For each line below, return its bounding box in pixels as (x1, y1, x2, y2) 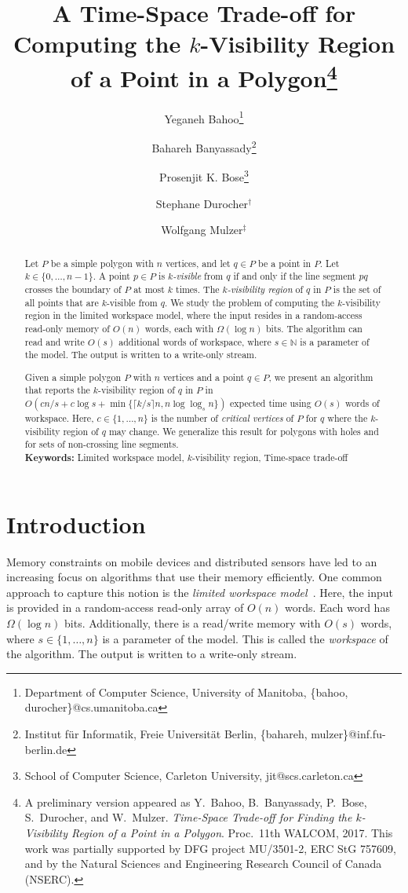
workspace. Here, (24, 412, 94, 425)
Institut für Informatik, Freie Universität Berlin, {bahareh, (24, 725, 308, 741)
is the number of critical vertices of (151, 412, 294, 425)
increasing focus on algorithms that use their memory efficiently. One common (6, 569, 382, 585)
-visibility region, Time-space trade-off (191, 451, 348, 464)
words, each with (144, 321, 214, 335)
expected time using (229, 397, 311, 410)
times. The (176, 282, 220, 295)
